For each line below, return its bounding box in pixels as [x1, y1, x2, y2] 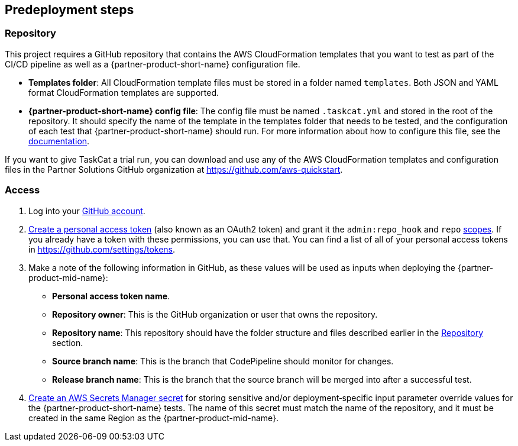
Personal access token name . [52, 290, 170, 301]
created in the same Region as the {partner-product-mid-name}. [28, 412, 279, 423]
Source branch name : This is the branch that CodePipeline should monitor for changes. [52, 355, 394, 366]
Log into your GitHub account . [28, 205, 145, 216]
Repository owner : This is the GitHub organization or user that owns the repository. [52, 309, 378, 319]
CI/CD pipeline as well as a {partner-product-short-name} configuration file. [5, 59, 300, 69]
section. [52, 337, 83, 348]
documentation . [28, 135, 90, 146]
